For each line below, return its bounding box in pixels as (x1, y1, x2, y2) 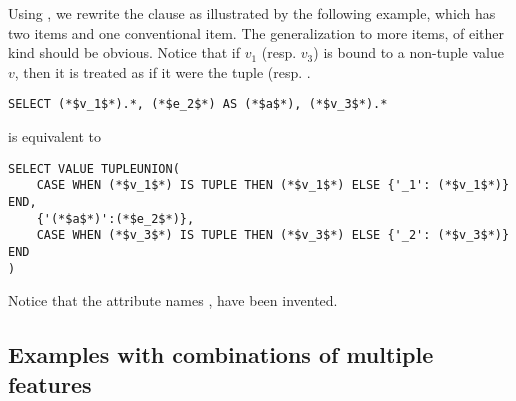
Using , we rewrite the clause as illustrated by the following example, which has (8, 3, 496, 23)
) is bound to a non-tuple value (313, 42, 504, 63)
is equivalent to (8, 126, 102, 147)
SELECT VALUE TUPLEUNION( (8, 161, 180, 176)
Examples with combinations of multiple (8, 339, 434, 370)
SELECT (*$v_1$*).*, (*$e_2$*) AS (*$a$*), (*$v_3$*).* (8, 97, 388, 112)
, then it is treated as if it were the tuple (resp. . (14, 61, 311, 82)
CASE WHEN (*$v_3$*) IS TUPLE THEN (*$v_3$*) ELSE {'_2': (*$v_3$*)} (36, 228, 510, 243)
